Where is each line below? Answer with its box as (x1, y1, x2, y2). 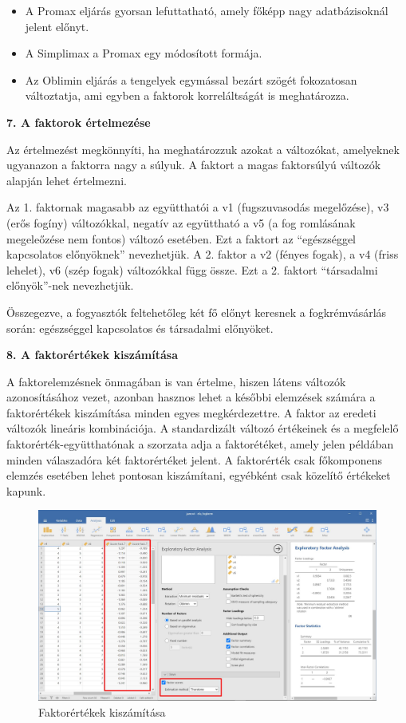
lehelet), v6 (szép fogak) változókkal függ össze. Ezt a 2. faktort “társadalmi (6, 261, 378, 278)
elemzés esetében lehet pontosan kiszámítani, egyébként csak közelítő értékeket (6, 467, 391, 484)
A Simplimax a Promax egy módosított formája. (25, 45, 262, 61)
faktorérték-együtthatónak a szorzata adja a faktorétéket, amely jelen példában (6, 436, 394, 452)
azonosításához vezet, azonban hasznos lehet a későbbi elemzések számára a (6, 389, 376, 405)
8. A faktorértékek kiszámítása (6, 346, 178, 363)
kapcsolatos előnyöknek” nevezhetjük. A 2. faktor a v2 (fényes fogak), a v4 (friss (6, 246, 399, 263)
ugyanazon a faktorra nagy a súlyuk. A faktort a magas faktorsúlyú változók (6, 156, 381, 173)
